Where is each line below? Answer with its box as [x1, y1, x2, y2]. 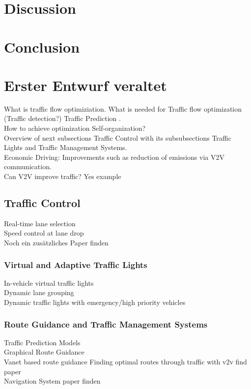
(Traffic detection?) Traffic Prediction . [4, 113, 121, 123]
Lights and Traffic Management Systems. [4, 142, 127, 152]
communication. [4, 161, 52, 172]
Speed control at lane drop [4, 228, 84, 238]
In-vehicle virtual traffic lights [4, 277, 94, 288]
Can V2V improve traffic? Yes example [4, 171, 121, 181]
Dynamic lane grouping [4, 287, 74, 298]
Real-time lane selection [4, 218, 76, 228]
